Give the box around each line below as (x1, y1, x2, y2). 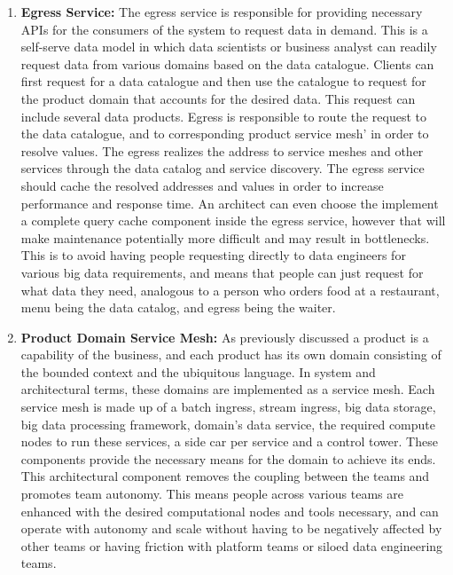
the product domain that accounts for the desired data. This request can (20, 89, 416, 107)
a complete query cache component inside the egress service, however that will (20, 211, 446, 230)
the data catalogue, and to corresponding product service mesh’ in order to (20, 124, 429, 143)
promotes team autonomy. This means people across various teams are (20, 484, 403, 503)
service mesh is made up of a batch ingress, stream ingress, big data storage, (20, 398, 436, 416)
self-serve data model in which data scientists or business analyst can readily (20, 37, 437, 56)
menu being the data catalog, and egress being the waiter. (20, 298, 336, 317)
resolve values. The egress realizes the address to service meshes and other (20, 141, 424, 160)
